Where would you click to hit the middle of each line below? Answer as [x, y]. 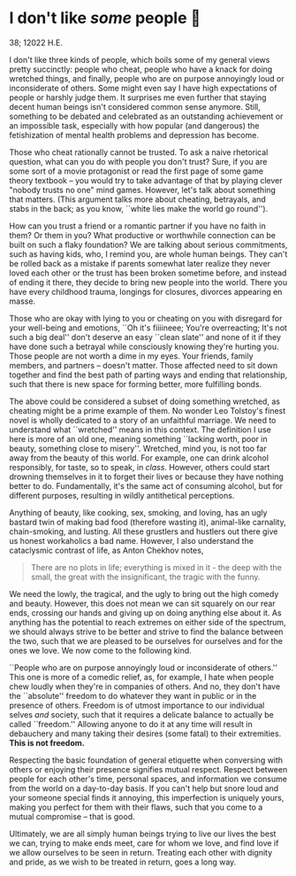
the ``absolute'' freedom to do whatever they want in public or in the [133, 695]
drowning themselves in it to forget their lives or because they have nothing [147, 477]
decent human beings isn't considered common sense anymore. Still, [135, 106]
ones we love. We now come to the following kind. [100, 650]
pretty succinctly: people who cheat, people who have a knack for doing [141, 69]
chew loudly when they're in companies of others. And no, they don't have [145, 686]
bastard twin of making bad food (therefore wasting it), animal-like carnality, [148, 522]
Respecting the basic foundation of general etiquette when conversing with [146, 760]
